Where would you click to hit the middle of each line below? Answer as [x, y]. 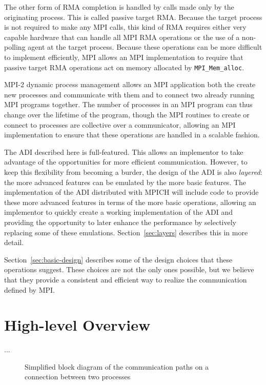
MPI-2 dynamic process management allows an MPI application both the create [130, 84]
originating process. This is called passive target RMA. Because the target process [133, 17]
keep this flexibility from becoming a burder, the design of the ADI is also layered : [133, 171]
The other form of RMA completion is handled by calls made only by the [119, 7]
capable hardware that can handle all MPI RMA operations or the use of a [122, 37]
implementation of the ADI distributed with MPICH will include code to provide [131, 192]
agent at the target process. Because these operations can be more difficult [145, 47]
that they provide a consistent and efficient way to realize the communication [126, 279]
